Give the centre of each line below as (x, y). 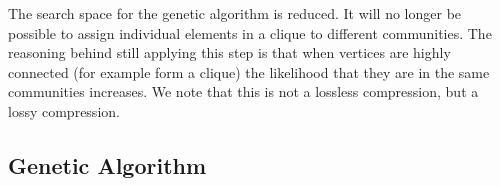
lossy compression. (64, 110)
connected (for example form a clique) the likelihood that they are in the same (249, 71)
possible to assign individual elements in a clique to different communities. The (250, 32)
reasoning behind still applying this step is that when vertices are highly (229, 52)
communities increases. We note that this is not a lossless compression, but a (243, 91)
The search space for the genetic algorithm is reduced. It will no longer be (235, 13)
